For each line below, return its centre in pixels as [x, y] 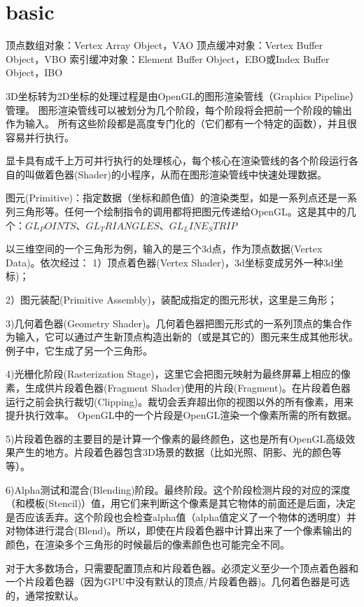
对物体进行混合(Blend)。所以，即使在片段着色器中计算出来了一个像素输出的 [179, 530]
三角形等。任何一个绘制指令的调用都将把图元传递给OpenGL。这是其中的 [181, 212]
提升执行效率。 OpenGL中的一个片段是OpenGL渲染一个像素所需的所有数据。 [182, 415]
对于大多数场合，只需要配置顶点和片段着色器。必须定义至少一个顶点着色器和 [182, 567]
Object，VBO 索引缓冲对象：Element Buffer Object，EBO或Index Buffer [168, 58]
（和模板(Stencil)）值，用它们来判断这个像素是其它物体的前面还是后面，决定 [181, 503]
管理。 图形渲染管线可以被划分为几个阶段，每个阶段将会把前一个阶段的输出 [179, 109]
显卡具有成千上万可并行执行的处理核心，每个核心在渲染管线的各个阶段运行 [177, 160]
